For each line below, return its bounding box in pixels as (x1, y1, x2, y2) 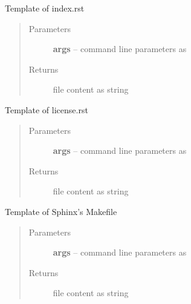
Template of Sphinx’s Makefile (5, 205, 117, 217)
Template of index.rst (5, 2, 85, 14)
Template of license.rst (5, 103, 88, 116)
